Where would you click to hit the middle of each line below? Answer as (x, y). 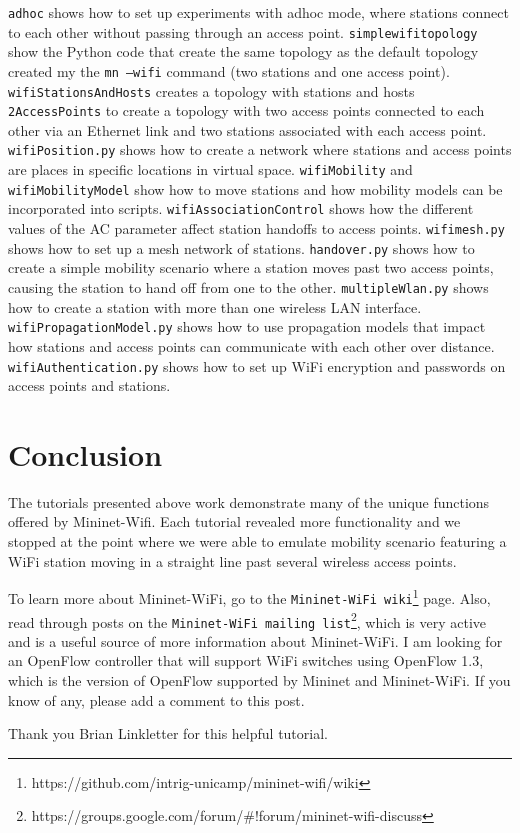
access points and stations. (89, 385)
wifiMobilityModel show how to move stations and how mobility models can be (255, 188)
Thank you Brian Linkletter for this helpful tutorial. (168, 733)
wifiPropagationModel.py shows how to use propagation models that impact (247, 326)
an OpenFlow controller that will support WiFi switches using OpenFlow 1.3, (246, 660)
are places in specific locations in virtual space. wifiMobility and (210, 169)
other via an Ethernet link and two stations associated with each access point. (247, 129)
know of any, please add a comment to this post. (156, 699)
